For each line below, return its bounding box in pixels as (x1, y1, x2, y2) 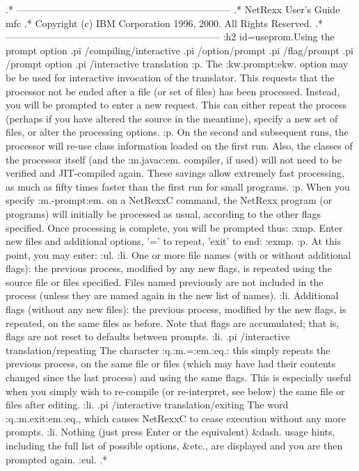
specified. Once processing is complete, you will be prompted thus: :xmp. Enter (6, 220, 343, 234)
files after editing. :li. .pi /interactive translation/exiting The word (6, 397, 289, 412)
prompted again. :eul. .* (6, 452, 108, 466)
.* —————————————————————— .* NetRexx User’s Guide (6, 2, 340, 16)
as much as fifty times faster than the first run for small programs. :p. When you (6, 179, 350, 193)
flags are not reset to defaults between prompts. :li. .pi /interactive (6, 329, 290, 344)
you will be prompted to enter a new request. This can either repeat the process (6, 97, 347, 112)
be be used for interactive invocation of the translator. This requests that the (6, 70, 335, 84)
